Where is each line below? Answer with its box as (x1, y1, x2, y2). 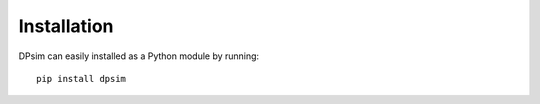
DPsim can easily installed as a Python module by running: (18, 50, 260, 62)
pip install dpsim (36, 73, 127, 84)
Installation (18, 15, 114, 37)
